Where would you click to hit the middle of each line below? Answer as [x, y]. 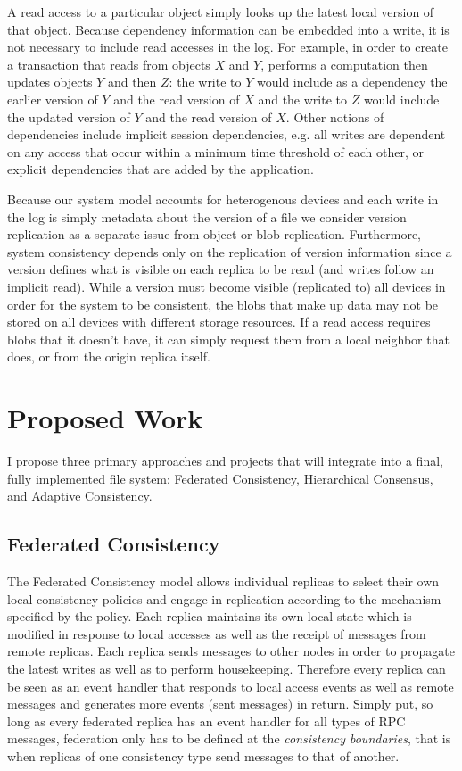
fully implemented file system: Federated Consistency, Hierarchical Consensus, [220, 478]
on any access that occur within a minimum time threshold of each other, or [216, 151]
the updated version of [69, 116]
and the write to [303, 99]
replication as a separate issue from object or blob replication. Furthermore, [214, 234]
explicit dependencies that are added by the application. [161, 169]
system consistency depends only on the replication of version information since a [230, 251]
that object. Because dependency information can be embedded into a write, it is [228, 29]
